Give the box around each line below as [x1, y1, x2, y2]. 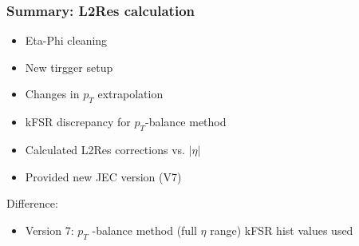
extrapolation [97, 85, 164, 102]
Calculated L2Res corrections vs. [25, 141, 185, 157]
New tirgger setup [25, 58, 113, 75]
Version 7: [25, 221, 74, 238]
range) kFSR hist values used [210, 221, 353, 238]
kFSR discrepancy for [25, 113, 131, 130]
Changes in [25, 85, 80, 102]
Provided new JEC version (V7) [25, 168, 182, 184]
